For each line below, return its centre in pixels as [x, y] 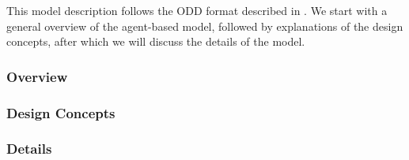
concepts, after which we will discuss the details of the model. [156, 41]
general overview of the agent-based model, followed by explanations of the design [205, 26]
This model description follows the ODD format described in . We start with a [197, 10]
